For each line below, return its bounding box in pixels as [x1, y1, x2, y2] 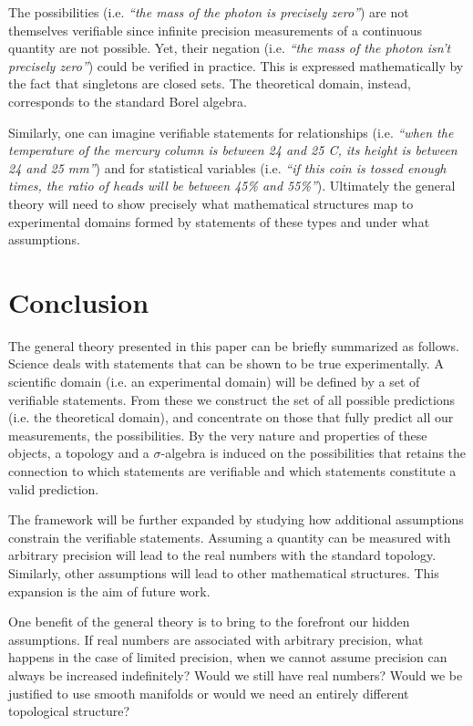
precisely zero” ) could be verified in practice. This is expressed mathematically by [8, 56, 464, 75]
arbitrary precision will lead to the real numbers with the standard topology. [8, 545, 437, 565]
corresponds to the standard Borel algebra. [8, 91, 247, 110]
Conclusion [8, 283, 149, 320]
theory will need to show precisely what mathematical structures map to [8, 193, 414, 213]
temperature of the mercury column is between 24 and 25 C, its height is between [8, 140, 458, 160]
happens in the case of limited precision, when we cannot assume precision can [8, 648, 447, 667]
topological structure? [8, 701, 130, 721]
